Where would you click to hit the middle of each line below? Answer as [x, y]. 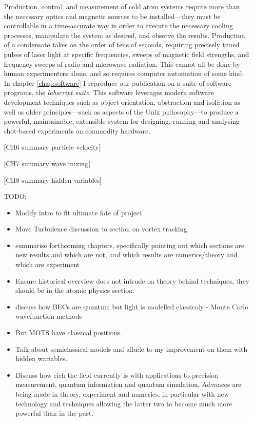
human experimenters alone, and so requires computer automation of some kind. [124, 73]
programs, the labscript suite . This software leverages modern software [109, 92]
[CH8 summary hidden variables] [53, 180]
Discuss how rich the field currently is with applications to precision [117, 374]
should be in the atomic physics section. [75, 290]
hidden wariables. [41, 358]
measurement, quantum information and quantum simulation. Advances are [128, 384]
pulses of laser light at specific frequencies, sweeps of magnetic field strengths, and [126, 54]
